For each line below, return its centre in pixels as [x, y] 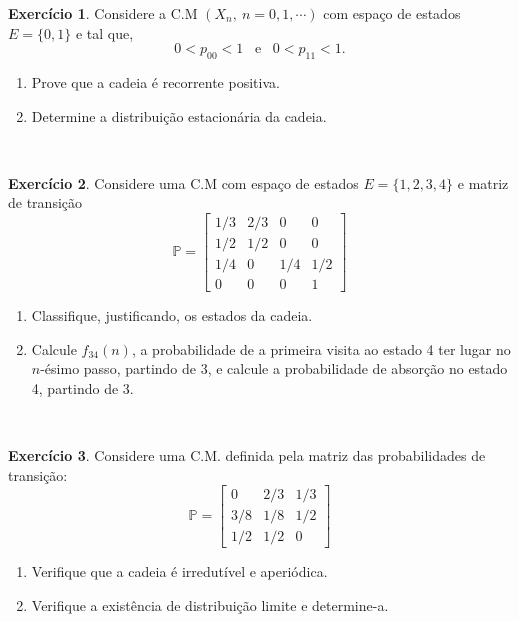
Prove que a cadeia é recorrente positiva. [155, 81]
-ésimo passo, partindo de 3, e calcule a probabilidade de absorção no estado [274, 368]
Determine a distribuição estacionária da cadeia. [179, 115]
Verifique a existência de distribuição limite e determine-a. [210, 604]
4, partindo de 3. [82, 387]
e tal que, [104, 32]
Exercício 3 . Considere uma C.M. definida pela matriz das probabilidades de [247, 455]
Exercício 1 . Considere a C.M [103, 13]
